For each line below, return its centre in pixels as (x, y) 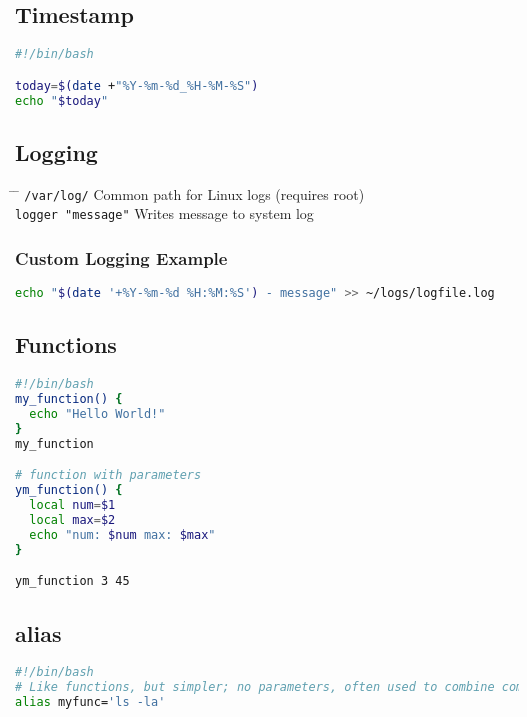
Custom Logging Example (121, 257)
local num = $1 (72, 505)
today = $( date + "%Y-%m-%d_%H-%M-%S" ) (137, 85)
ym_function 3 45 (72, 581)
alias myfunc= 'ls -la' (90, 702)
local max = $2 (72, 519)
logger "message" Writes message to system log (164, 213)
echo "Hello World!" (97, 414)
